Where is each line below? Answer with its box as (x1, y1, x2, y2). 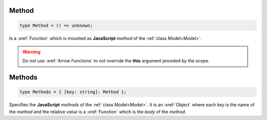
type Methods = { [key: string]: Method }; (19, 89, 127, 95)
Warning (22, 49, 41, 55)
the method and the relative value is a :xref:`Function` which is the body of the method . (9, 109, 186, 115)
